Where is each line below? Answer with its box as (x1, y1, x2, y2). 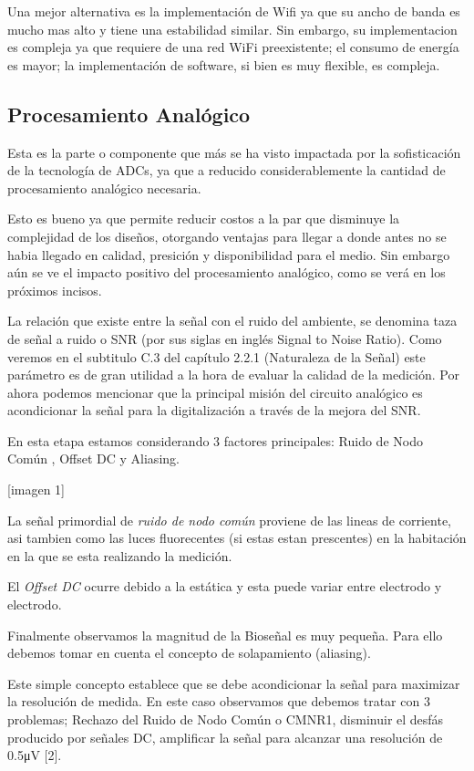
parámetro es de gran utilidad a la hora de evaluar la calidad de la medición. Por (7, 365, 459, 384)
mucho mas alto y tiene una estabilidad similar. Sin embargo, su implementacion (7, 19, 458, 38)
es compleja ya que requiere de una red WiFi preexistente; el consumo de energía (7, 37, 459, 57)
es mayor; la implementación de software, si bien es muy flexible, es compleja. (7, 55, 440, 74)
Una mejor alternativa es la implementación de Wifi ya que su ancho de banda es (7, 2, 460, 20)
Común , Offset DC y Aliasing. (7, 449, 180, 468)
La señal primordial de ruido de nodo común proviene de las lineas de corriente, (7, 510, 451, 529)
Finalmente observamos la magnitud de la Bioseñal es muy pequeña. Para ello (7, 625, 443, 644)
